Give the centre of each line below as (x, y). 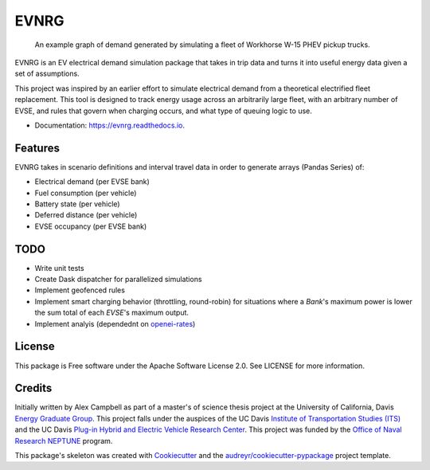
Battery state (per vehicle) (77, 204)
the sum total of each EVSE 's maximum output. (112, 313)
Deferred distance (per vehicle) (86, 215)
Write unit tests (59, 268)
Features (37, 148)
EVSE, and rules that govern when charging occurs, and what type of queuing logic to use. (163, 111)
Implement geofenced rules (80, 290)
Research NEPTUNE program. (64, 441)
